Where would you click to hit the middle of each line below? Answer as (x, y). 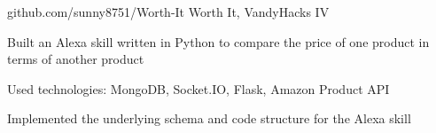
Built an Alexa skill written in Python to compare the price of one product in (218, 41)
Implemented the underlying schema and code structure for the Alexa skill (209, 118)
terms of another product (76, 59)
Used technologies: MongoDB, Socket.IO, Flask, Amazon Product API (199, 88)
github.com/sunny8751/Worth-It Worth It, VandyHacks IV (168, 12)
